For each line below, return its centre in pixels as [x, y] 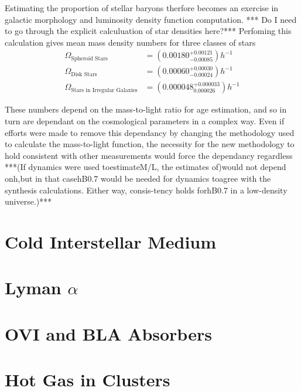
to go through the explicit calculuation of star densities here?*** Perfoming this [148, 31]
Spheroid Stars [89, 58]
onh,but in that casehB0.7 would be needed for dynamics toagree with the [138, 178]
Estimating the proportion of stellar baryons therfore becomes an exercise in [142, 8]
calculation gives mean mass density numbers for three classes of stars [130, 42]
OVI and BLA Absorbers [108, 333]
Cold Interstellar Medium [111, 242]
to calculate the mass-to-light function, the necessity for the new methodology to [150, 144]
